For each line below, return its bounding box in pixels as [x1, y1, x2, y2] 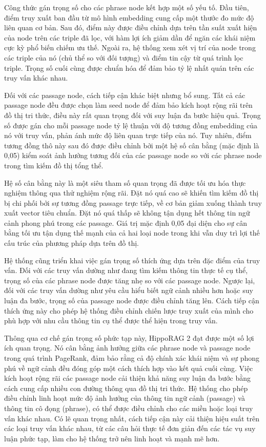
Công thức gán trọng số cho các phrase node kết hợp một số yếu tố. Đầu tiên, [4, 2, 249, 12]
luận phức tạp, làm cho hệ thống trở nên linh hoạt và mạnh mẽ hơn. [4, 433, 220, 443]
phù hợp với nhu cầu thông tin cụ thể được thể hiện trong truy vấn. [4, 315, 218, 326]
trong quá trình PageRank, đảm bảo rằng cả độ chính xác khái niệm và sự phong [4, 353, 260, 363]
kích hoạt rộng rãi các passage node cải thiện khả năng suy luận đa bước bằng [4, 373, 251, 383]
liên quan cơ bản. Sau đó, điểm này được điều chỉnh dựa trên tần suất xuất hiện [4, 22, 257, 33]
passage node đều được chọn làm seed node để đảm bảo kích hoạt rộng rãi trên [4, 100, 253, 110]
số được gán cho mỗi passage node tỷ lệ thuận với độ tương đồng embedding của [4, 120, 258, 130]
